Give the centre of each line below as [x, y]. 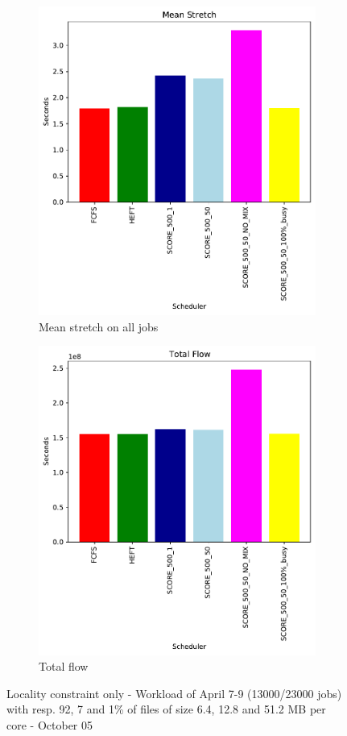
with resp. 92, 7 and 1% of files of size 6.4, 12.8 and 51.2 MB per [166, 709]
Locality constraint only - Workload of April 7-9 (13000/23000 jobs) [174, 693]
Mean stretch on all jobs [99, 326]
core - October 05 [50, 724]
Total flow [64, 666]
